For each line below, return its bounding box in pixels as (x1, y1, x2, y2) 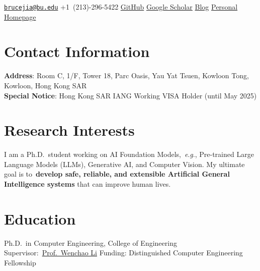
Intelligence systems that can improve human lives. (4, 179, 171, 189)
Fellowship (4, 257, 36, 267)
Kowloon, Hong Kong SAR (4, 80, 87, 90)
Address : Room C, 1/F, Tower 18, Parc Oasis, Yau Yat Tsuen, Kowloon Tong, (4, 70, 249, 81)
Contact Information (4, 41, 150, 62)
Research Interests (4, 120, 135, 140)
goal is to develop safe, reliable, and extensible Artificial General (4, 169, 230, 179)
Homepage (4, 11, 36, 22)
